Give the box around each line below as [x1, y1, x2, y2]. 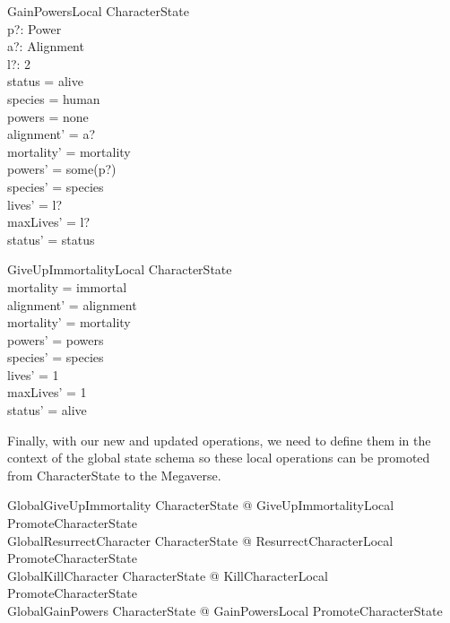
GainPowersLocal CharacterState [7, 2, 189, 20]
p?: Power [7, 19, 62, 38]
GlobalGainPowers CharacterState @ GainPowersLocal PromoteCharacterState [7, 601, 443, 619]
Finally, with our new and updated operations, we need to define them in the [7, 430, 431, 449]
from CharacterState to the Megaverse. [7, 465, 221, 484]
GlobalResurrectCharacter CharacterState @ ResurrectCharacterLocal [7, 531, 394, 549]
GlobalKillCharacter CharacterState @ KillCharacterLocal [7, 566, 328, 584]
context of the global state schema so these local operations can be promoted [7, 448, 430, 467]
